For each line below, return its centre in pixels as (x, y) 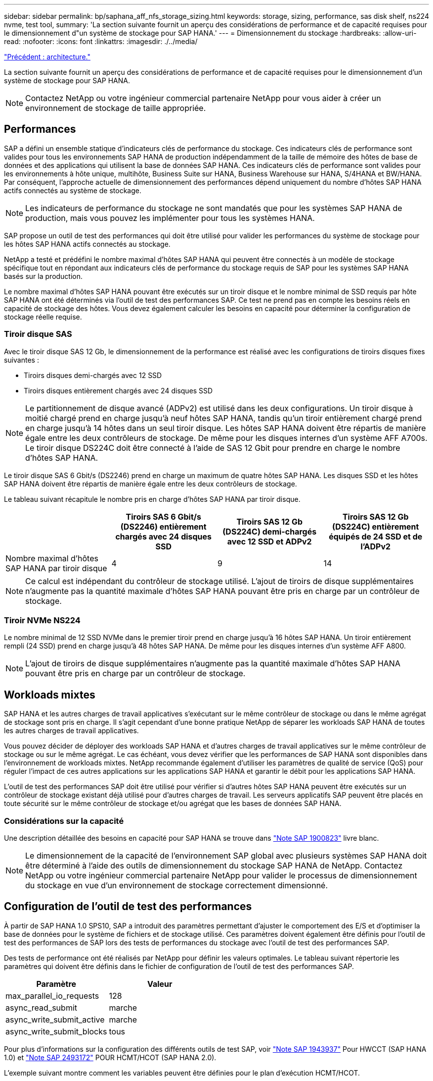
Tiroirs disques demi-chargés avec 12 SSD (93, 375)
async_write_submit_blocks (56, 1031)
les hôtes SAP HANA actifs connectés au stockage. (87, 244)
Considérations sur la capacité (64, 821)
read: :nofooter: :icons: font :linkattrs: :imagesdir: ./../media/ (101, 41)
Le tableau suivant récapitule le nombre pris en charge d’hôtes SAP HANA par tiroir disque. (152, 499)
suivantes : (22, 360)
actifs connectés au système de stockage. (73, 190)
